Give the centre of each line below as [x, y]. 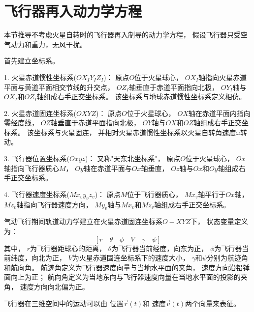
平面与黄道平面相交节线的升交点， [59, 87]
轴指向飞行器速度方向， [54, 204]
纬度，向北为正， [38, 258]
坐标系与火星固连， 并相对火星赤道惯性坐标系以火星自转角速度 [135, 132]
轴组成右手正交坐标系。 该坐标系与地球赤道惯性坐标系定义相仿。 [141, 97]
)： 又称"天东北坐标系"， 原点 [133, 158]
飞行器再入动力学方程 [73, 11]
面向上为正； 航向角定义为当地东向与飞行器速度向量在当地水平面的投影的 [122, 277]
